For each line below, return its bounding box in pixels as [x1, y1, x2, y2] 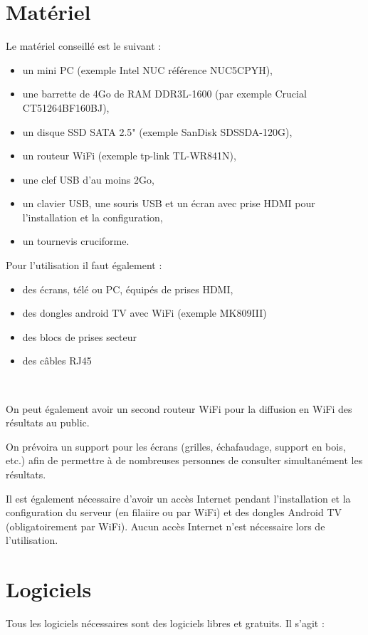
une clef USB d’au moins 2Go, [22, 172, 154, 187]
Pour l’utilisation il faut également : [6, 258, 162, 273]
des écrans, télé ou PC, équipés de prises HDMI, [22, 281, 233, 296]
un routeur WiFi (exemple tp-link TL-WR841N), [22, 148, 236, 163]
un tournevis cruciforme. [22, 233, 130, 248]
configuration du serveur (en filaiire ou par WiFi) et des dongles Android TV [6, 505, 342, 520]
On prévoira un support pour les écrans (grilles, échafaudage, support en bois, [6, 439, 346, 453]
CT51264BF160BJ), [22, 100, 110, 115]
